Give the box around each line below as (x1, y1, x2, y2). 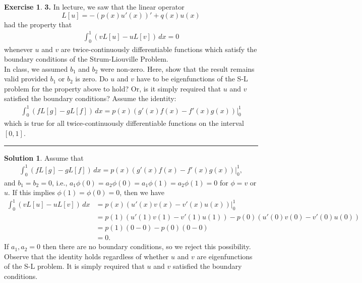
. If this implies (8, 187, 55, 198)
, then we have (119, 187, 165, 198)
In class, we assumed (4, 63, 68, 74)
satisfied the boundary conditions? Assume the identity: (4, 93, 176, 104)
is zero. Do (75, 73, 108, 84)
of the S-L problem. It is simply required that (4, 261, 145, 271)
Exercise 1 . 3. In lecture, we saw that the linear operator (4, 2, 185, 12)
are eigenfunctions (197, 251, 253, 261)
